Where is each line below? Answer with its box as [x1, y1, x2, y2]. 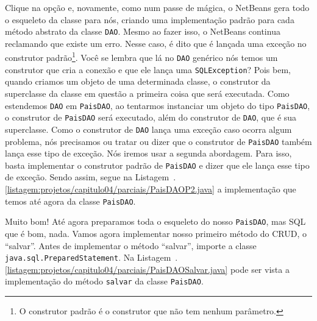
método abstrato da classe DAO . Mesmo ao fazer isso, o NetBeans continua [5, 25, 280, 38]
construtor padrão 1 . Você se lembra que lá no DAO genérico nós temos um [5, 49, 278, 64]
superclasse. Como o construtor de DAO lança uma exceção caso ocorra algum [5, 122, 292, 135]
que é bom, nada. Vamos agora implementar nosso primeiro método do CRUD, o [5, 227, 307, 239]
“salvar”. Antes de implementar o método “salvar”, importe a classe [5, 239, 257, 252]
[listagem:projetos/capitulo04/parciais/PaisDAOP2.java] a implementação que [5, 183, 296, 196]
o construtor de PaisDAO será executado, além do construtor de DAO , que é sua [5, 111, 297, 124]
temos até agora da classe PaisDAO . [5, 194, 136, 207]
